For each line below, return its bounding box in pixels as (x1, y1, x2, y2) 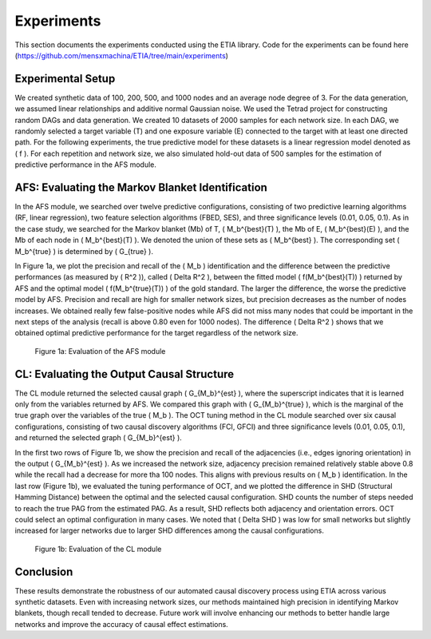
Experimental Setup (14, 72, 116, 85)
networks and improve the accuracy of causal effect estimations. (14, 619, 229, 629)
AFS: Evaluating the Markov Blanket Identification (14, 181, 267, 194)
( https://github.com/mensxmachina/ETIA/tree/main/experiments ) (14, 50, 229, 60)
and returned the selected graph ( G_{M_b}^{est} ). (14, 433, 183, 443)
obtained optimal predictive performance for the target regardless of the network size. (14, 328, 299, 338)
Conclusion (14, 565, 73, 578)
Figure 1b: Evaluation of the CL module (34, 544, 162, 554)
